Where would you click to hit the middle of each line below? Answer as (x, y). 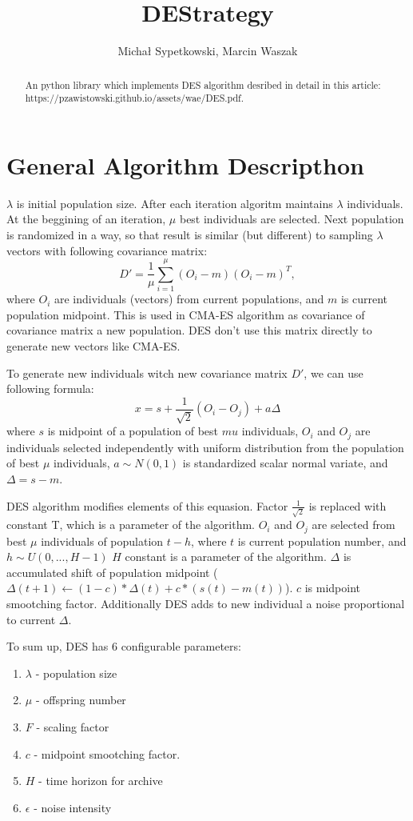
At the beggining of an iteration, (86, 219)
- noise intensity (73, 807)
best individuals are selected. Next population (292, 219)
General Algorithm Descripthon (185, 164)
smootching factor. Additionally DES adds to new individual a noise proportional (206, 604)
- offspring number (81, 700)
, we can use (334, 372)
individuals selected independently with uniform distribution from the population (205, 447)
